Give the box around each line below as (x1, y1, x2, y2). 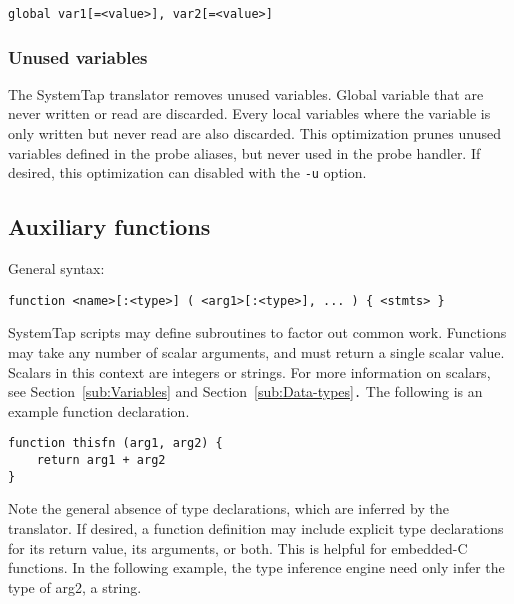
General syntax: (8, 258, 105, 279)
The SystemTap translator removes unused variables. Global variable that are (8, 83, 484, 104)
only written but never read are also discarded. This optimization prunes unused (8, 123, 501, 144)
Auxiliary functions (8, 211, 211, 242)
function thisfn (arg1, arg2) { (8, 436, 223, 451)
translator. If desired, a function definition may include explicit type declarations (8, 517, 504, 538)
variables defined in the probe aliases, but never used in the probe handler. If (8, 142, 481, 163)
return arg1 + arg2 (36, 453, 166, 468)
